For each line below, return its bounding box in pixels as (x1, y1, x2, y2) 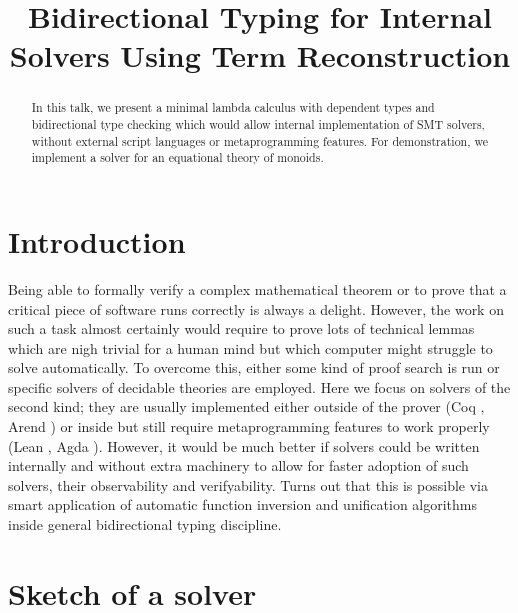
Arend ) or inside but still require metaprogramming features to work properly (8, 416, 490, 437)
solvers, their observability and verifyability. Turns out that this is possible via (8, 474, 488, 495)
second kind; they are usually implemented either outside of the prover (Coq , (8, 396, 485, 417)
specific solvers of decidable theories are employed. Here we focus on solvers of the (8, 376, 511, 397)
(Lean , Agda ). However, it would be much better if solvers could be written (8, 435, 480, 456)
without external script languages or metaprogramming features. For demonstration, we (31, 132, 488, 149)
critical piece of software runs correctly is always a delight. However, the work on (8, 298, 504, 319)
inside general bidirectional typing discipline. (8, 514, 282, 535)
